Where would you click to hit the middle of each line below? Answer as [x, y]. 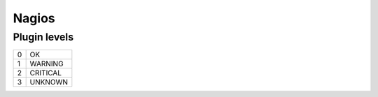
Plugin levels [43, 37]
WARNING [47, 64]
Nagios [34, 18]
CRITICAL [46, 73]
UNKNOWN [49, 82]
